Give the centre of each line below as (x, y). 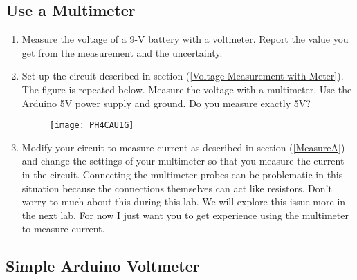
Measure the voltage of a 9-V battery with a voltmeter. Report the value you (185, 39)
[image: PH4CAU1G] (92, 125)
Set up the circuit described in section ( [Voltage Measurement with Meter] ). (183, 76)
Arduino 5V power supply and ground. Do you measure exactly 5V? (166, 103)
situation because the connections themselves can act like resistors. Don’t (177, 188)
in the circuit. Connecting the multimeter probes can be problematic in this (182, 175)
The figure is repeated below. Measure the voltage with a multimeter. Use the (187, 89)
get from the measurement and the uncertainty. (122, 52)
